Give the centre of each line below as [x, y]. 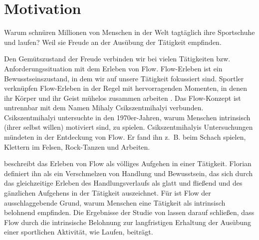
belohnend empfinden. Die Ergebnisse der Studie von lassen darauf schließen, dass [129, 212]
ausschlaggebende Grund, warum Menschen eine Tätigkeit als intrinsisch [115, 202]
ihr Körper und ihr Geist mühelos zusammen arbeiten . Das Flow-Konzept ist [123, 98]
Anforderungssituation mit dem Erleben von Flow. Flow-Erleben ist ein [113, 68]
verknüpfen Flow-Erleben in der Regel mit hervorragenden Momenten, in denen [126, 88]
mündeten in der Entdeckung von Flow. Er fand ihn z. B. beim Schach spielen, [125, 137]
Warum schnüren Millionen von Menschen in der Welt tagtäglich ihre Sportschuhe [129, 32]
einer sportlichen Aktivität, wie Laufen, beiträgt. [79, 232]
